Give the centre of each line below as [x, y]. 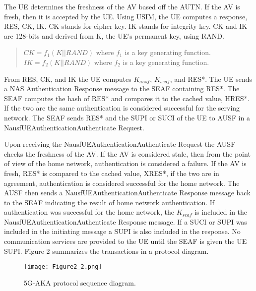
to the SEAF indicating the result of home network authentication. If [109, 202]
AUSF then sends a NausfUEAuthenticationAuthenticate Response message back [127, 193]
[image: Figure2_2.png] [63, 267]
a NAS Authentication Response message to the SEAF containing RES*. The [122, 88]
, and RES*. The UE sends [211, 79]
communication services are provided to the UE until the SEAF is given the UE [126, 241]
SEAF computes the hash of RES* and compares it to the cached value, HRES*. [127, 98]
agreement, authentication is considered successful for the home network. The [122, 183]
